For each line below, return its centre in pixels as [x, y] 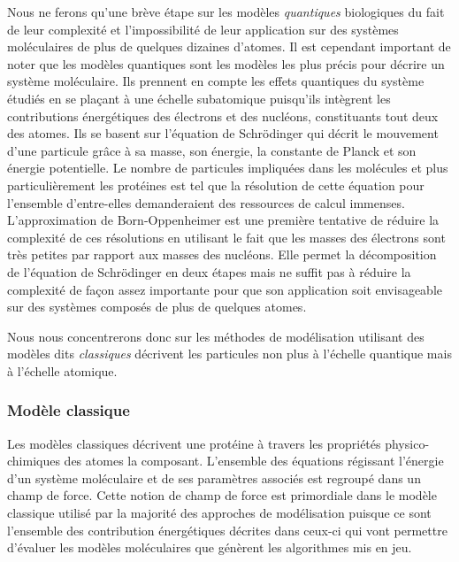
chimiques [34, 461]
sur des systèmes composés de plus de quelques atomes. [157, 307]
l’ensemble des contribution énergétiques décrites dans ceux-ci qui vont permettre [227, 530]
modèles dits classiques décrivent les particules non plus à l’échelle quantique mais [229, 354]
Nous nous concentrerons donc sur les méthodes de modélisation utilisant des [216, 336]
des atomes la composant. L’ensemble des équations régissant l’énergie [254, 461]
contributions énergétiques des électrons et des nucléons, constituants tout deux [223, 115]
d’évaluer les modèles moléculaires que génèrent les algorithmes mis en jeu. [210, 547]
